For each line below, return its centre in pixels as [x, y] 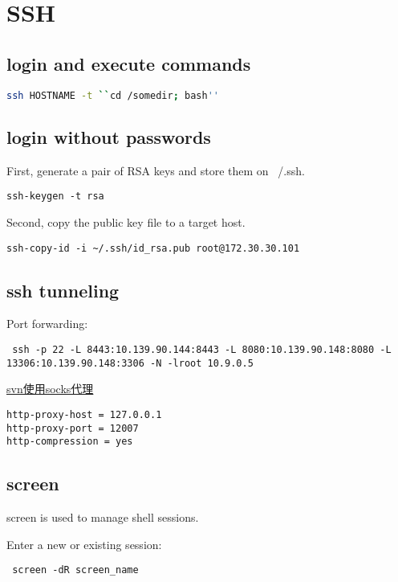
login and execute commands [129, 63]
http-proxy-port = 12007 [73, 428]
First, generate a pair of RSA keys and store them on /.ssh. [156, 170]
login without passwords [109, 136]
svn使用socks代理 [50, 389]
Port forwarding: [47, 324]
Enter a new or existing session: [84, 544]
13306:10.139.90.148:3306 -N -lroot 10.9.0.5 [130, 363]
